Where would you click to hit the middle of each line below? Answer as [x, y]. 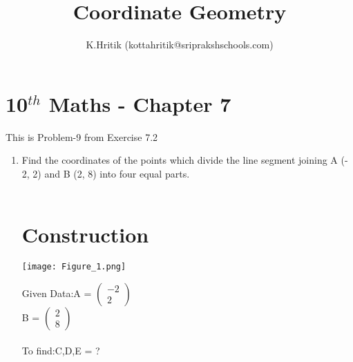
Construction [85, 235]
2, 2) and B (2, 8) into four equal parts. [106, 173]
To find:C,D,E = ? [61, 351]
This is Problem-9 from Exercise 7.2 [82, 136]
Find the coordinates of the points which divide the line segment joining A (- [185, 160]
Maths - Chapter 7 [140, 103]
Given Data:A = [57, 293]
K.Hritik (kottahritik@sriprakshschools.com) [180, 45]
